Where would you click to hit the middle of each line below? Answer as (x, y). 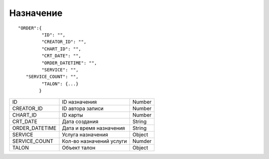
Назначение (36, 13)
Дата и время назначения (94, 128)
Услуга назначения (85, 135)
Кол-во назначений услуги (94, 141)
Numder (142, 141)
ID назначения (79, 102)
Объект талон (79, 148)
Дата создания (80, 122)
